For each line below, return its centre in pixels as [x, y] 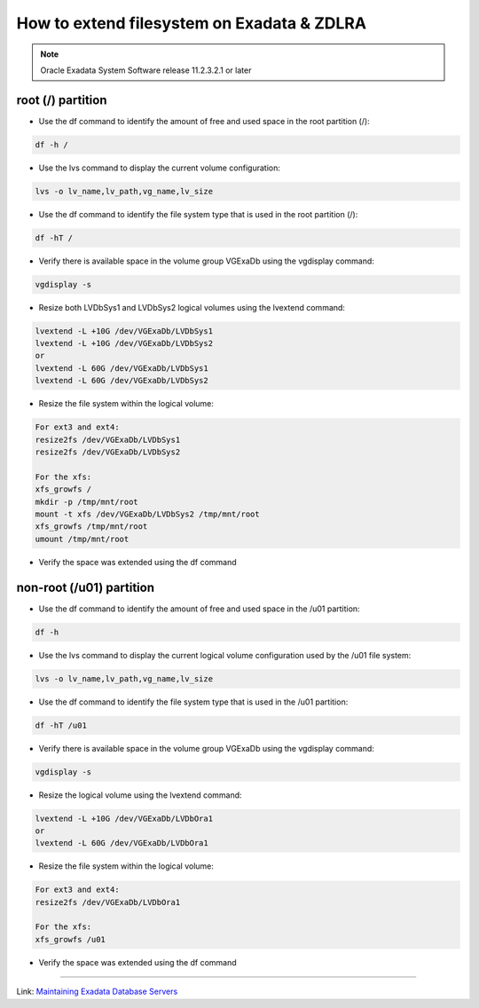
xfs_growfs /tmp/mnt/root [91, 527]
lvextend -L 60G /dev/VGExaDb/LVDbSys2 [122, 381]
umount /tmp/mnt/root [82, 539]
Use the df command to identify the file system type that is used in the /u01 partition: [193, 702]
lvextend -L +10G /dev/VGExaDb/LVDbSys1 [124, 331]
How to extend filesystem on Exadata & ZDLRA [192, 23]
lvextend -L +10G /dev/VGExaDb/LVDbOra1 [124, 818]
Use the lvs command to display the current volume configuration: [160, 168]
